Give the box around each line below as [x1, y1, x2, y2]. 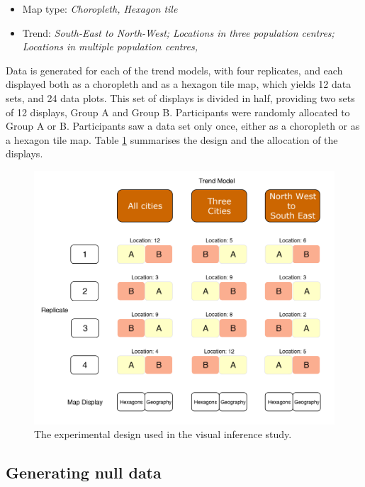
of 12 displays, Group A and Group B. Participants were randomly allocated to [6, 104, 350, 119]
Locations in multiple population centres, [22, 39, 198, 54]
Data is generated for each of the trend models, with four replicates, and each [6, 62, 343, 77]
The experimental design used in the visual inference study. [34, 427, 292, 442]
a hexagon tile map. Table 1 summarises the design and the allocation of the [6, 132, 338, 147]
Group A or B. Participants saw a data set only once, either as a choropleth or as [6, 118, 360, 133]
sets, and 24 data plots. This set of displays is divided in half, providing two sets [6, 90, 355, 105]
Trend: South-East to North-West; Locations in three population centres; [22, 25, 335, 40]
